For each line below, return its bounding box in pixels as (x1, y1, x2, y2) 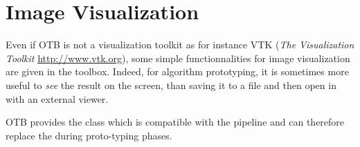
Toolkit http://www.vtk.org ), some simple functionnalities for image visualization (6, 50, 350, 65)
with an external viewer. (6, 91, 109, 106)
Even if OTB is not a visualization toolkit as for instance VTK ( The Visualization (6, 37, 354, 52)
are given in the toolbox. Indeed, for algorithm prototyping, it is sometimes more (6, 64, 349, 79)
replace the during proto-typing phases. (6, 128, 172, 142)
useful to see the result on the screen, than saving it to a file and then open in (6, 77, 336, 92)
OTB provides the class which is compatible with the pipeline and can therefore (6, 115, 345, 129)
